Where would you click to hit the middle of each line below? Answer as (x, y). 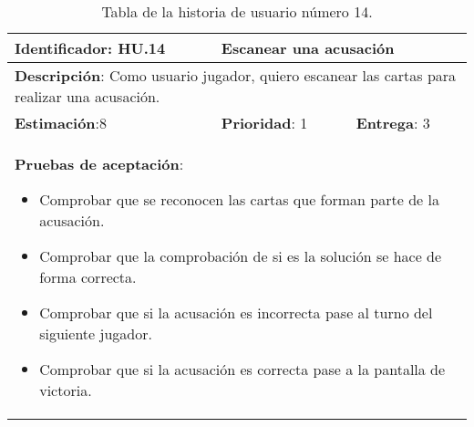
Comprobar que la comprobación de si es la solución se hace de (241, 256)
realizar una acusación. (88, 96)
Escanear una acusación (308, 48)
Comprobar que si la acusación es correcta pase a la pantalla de (242, 369)
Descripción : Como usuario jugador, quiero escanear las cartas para (236, 75)
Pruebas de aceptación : (99, 164)
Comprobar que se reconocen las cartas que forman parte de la (239, 199)
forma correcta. (88, 277)
